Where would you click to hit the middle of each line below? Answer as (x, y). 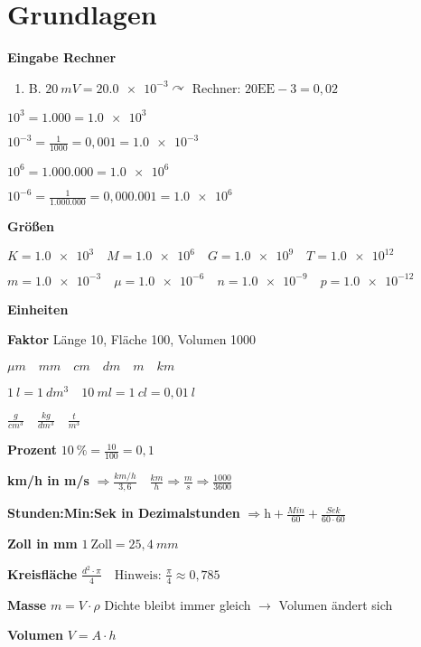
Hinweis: (138, 575)
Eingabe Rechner (62, 57)
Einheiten (38, 309)
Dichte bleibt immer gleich (178, 604)
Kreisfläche (42, 573)
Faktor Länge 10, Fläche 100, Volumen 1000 (132, 339)
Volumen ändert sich (336, 604)
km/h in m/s (48, 480)
